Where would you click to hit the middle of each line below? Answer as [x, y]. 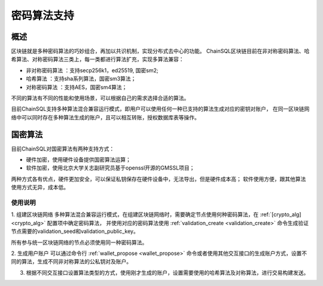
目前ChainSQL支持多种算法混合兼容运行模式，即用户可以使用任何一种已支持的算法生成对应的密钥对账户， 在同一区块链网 [160, 109]
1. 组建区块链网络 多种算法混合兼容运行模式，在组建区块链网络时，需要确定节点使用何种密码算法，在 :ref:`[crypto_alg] [156, 214]
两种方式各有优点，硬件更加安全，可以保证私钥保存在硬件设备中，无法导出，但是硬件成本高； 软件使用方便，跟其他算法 [159, 179]
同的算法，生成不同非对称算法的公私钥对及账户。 [71, 262]
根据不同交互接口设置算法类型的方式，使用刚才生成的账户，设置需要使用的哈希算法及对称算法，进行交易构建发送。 [167, 272]
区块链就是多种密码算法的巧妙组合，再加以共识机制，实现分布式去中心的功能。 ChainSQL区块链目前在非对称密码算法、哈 [160, 51]
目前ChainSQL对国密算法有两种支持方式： [63, 149]
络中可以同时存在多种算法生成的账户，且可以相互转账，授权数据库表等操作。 [105, 117]
